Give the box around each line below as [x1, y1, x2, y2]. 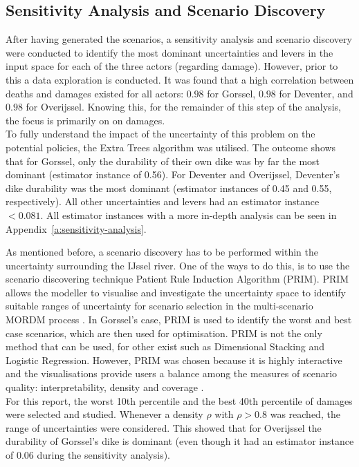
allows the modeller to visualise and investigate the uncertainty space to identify [6, 285, 346, 299]
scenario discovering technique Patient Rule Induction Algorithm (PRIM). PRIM [6, 271, 349, 286]
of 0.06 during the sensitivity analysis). [6, 448, 170, 462]
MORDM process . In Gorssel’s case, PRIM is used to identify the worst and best [6, 312, 352, 327]
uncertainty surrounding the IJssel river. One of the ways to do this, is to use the [6, 258, 350, 272]
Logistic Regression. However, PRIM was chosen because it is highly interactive [6, 352, 342, 367]
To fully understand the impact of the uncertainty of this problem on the [6, 126, 315, 141]
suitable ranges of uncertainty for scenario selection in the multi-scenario [6, 298, 313, 313]
